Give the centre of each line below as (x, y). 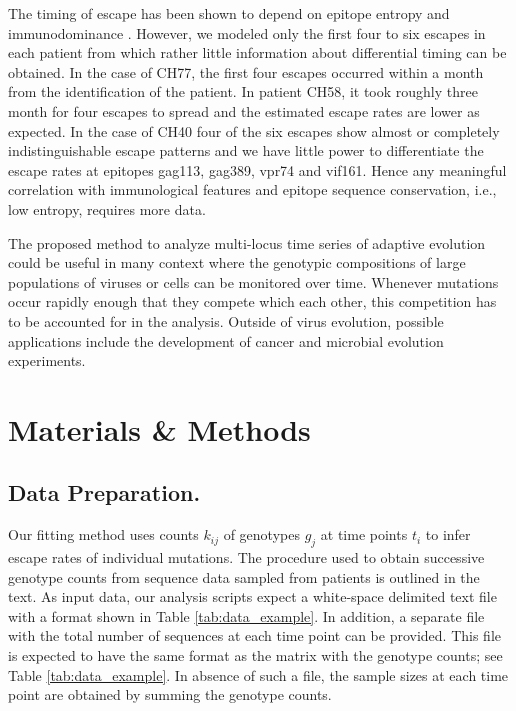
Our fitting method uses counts (103, 534)
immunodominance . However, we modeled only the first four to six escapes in (247, 32)
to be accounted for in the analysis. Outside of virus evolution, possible (226, 320)
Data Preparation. (104, 492)
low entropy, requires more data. (107, 208)
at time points (364, 534)
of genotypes (261, 534)
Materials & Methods (159, 428)
